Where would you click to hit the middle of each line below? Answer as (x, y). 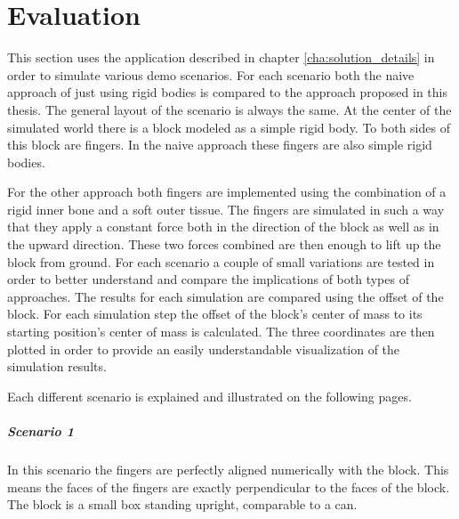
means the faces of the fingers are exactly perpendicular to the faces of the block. (229, 487)
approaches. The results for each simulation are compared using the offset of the (225, 296)
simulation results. (57, 366)
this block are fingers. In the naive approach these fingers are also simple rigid (220, 145)
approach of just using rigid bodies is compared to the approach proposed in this (227, 92)
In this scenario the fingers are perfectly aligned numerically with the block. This (228, 469)
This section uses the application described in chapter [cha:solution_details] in (221, 57)
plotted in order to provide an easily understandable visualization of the (204, 349)
